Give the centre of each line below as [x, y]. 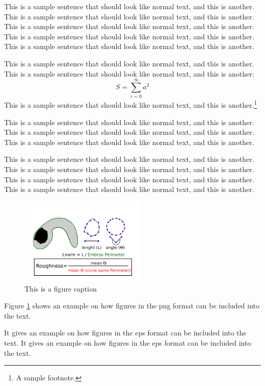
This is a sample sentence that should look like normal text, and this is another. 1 [131, 104]
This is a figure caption [61, 288]
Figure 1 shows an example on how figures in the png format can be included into [132, 306]
